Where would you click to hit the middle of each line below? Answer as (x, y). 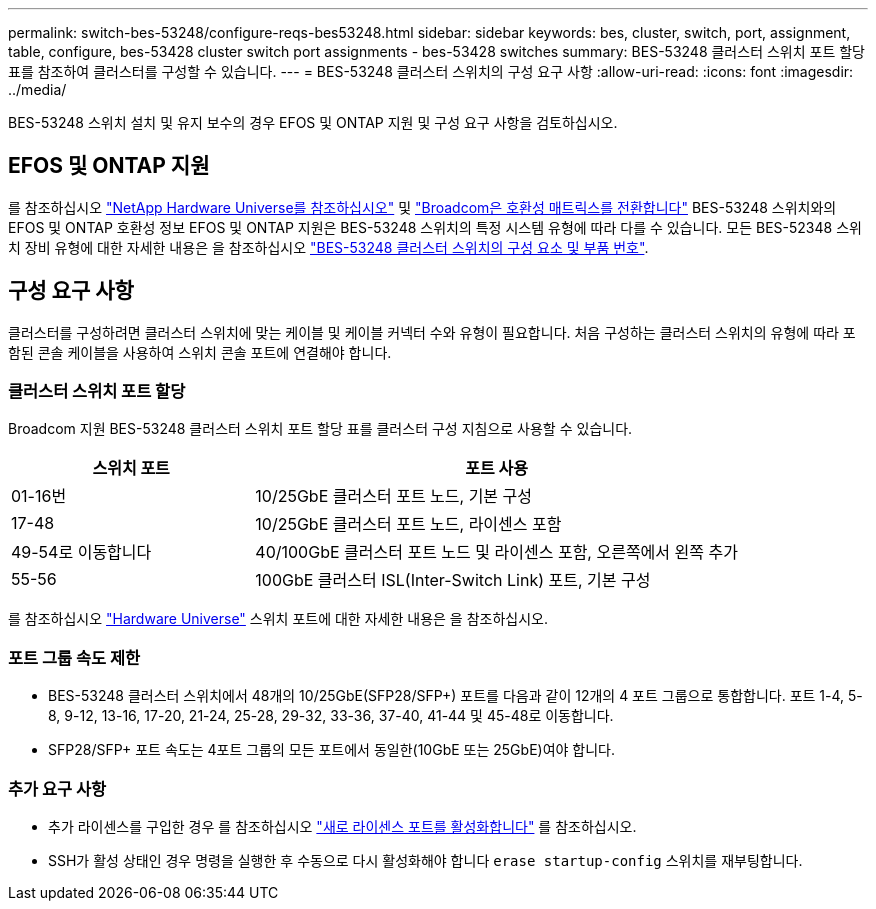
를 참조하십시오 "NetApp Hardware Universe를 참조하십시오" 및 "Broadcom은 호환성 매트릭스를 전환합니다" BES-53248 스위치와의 (422, 207)
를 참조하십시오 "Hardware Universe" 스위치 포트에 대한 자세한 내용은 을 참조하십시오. (278, 619)
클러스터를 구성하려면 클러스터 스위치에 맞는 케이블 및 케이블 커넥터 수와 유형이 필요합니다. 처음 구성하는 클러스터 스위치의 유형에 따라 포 (432, 332)
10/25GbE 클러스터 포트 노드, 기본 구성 (394, 496)
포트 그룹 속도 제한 (74, 657)
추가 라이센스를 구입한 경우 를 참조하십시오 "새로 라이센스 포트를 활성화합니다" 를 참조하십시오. (342, 826)
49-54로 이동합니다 (81, 552)
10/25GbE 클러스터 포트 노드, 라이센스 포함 (408, 524)
